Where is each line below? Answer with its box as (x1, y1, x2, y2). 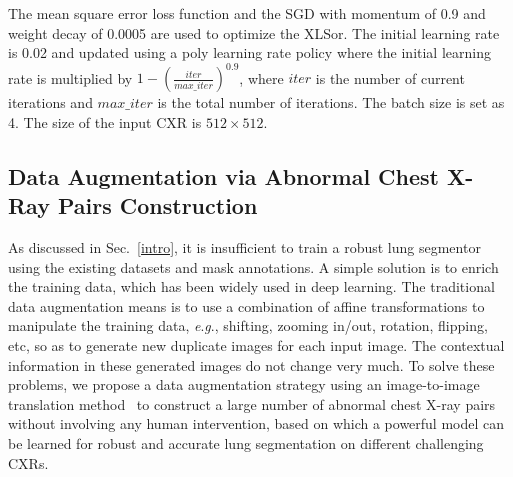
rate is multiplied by (8, 67, 133, 88)
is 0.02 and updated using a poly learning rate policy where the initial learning (8, 42, 491, 63)
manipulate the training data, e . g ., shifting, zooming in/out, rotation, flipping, (8, 315, 488, 336)
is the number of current (315, 67, 465, 88)
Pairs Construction (57, 190, 258, 221)
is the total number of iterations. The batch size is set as (157, 92, 505, 113)
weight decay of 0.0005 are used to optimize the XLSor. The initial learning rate (8, 22, 500, 43)
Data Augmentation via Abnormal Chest (8, 160, 439, 191)
